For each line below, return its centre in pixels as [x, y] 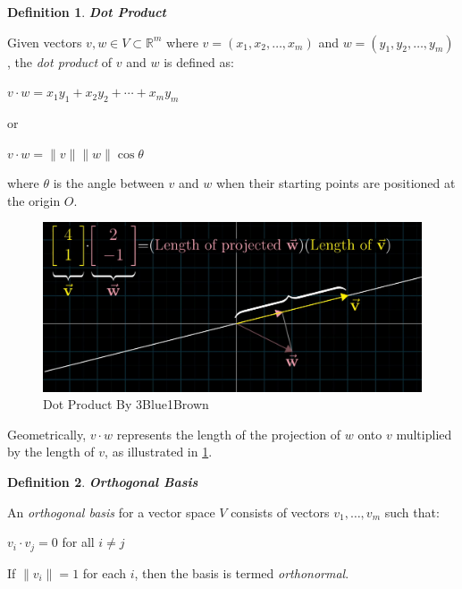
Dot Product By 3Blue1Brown [126, 404]
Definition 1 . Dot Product [87, 12]
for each [105, 572]
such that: [412, 512]
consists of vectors [280, 512]
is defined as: [199, 61]
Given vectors [45, 42]
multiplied [424, 434]
